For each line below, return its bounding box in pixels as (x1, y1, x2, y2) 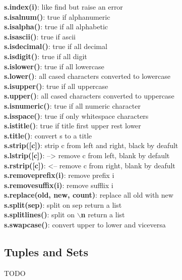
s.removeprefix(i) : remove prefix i (4, 170, 114, 180)
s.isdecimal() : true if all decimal (4, 41, 107, 52)
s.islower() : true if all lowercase (4, 61, 104, 71)
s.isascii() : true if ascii (4, 31, 76, 41)
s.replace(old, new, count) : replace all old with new (4, 190, 173, 200)
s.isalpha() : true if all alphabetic (4, 21, 108, 32)
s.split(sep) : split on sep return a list (4, 199, 122, 210)
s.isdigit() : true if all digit (4, 51, 87, 61)
